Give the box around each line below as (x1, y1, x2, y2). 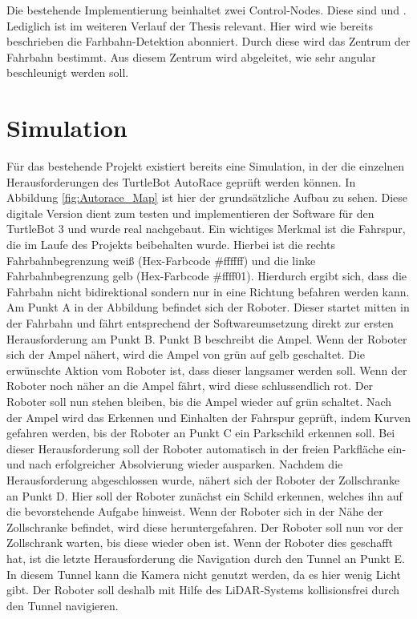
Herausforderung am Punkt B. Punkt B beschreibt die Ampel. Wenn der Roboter (6, 330, 407, 347)
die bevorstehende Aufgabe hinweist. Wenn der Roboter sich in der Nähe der (6, 503, 383, 520)
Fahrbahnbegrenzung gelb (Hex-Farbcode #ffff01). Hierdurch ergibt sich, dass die (6, 267, 407, 284)
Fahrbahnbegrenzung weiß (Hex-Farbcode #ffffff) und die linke (6, 251, 316, 268)
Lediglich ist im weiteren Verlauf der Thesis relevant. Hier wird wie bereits (6, 17, 373, 34)
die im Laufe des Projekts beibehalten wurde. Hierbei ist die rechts (6, 236, 335, 253)
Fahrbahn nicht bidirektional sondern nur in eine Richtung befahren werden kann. (6, 283, 410, 299)
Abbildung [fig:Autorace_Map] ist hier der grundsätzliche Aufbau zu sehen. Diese (6, 189, 408, 206)
